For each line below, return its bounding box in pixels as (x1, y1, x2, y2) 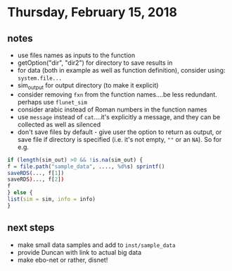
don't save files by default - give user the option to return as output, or (17, 128, 222, 136)
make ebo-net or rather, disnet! (17, 255, 108, 264)
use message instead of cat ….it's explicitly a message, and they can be (17, 112, 221, 121)
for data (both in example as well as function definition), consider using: (17, 66, 226, 74)
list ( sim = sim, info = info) (7, 195, 96, 203)
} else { (7, 189, 33, 196)
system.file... (17, 75, 63, 82)
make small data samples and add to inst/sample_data (17, 241, 176, 249)
